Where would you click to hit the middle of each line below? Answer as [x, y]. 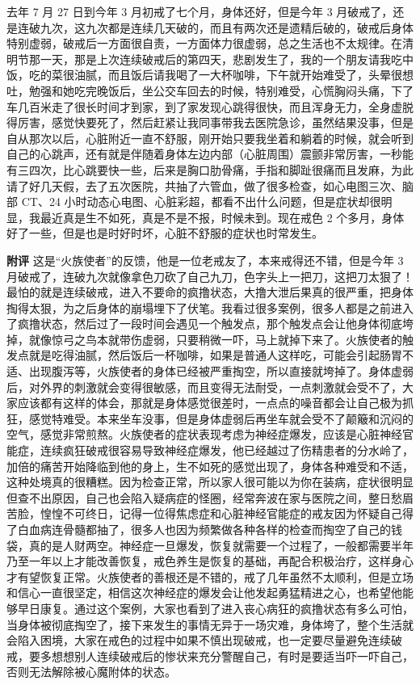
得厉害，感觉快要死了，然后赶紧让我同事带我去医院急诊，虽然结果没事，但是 [210, 122]
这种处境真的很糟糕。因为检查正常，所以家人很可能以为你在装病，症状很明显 [210, 482]
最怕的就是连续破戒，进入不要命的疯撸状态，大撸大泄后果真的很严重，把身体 [210, 292]
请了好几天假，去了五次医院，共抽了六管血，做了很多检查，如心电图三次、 [204, 185]
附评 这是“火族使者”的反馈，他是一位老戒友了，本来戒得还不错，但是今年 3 [205, 260]
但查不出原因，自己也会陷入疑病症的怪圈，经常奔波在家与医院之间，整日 [199, 497]
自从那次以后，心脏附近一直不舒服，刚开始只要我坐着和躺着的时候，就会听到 [210, 138]
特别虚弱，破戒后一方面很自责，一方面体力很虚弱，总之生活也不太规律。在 [204, 43]
